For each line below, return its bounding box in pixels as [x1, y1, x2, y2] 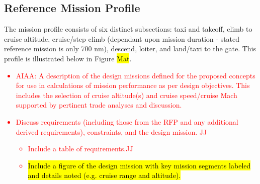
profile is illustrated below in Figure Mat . [4, 53, 132, 63]
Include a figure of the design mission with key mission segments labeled [28, 160, 251, 170]
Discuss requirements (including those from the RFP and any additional [16, 116, 238, 127]
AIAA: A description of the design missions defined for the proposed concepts [16, 70, 255, 80]
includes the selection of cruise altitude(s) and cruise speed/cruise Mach [16, 89, 237, 100]
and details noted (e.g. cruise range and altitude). [28, 170, 181, 180]
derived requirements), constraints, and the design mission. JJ [16, 126, 207, 137]
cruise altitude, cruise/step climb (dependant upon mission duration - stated [4, 33, 240, 44]
